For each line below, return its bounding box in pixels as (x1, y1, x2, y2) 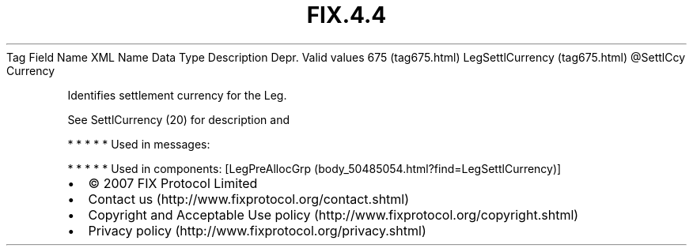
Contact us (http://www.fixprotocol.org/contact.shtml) (88, 190, 410, 207)
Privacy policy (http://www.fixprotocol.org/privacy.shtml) (88, 222, 426, 239)
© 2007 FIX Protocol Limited (88, 175, 258, 191)
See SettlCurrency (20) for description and (67, 112, 290, 126)
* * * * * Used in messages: (67, 137, 210, 151)
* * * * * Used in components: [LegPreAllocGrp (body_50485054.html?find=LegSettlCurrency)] (67, 161, 562, 175)
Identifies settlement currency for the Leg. (67, 88, 287, 102)
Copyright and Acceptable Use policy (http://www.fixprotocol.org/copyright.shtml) (88, 206, 579, 223)
